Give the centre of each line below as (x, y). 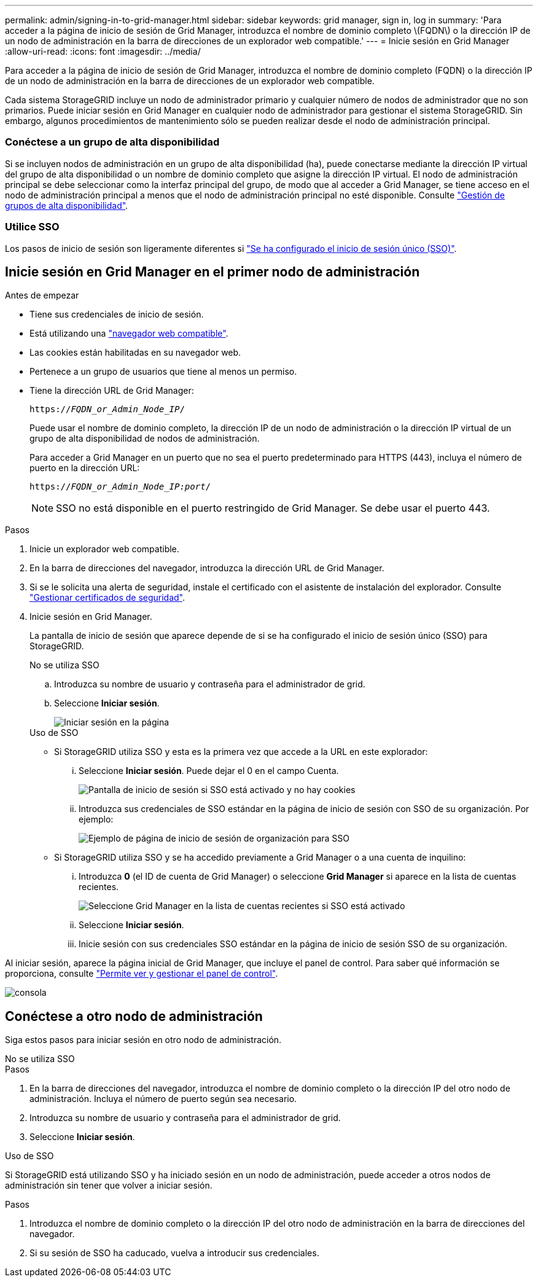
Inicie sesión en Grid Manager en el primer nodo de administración (212, 272)
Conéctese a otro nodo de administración (134, 1016)
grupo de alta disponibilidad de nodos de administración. (145, 439)
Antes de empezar (42, 295)
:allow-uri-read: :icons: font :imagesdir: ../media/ (103, 51)
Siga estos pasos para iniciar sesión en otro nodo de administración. (143, 1040)
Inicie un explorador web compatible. (104, 549)
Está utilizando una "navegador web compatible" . (129, 334)
